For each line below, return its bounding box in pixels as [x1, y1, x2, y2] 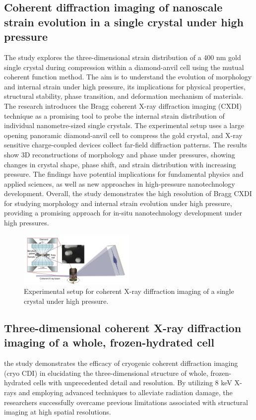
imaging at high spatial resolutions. [4, 407, 111, 417]
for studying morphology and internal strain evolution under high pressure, [4, 198, 232, 208]
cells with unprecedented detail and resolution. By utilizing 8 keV [33, 377, 232, 388]
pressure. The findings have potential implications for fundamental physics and [4, 169, 244, 179]
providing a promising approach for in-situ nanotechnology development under [4, 208, 242, 218]
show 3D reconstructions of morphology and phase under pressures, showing [4, 149, 235, 159]
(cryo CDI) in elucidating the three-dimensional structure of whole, [4, 367, 208, 378]
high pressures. [4, 217, 49, 228]
